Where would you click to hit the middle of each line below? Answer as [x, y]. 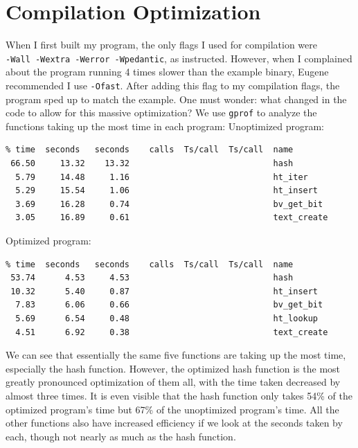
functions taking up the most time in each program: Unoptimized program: [165, 126]
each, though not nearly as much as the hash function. [121, 436]
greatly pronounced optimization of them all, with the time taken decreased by [173, 382]
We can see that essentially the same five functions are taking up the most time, [176, 355]
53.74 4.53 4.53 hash [152, 278]
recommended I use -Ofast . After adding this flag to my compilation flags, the [173, 85]
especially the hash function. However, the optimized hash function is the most [173, 368]
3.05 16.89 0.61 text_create [172, 218]
